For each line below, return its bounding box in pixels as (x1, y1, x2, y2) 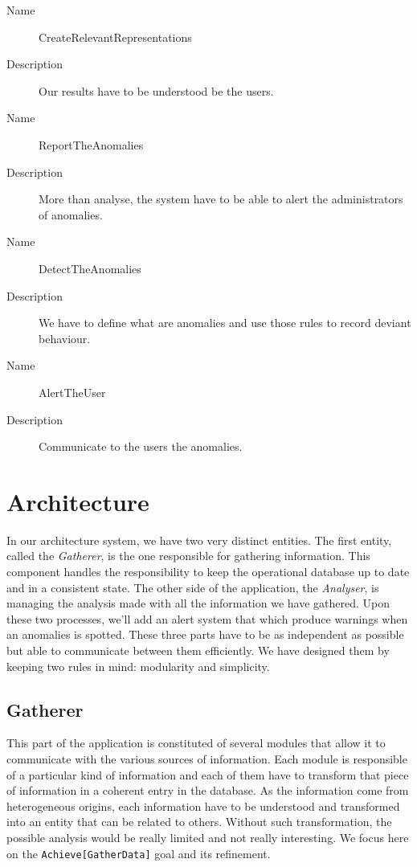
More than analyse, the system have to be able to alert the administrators (39, 190, 403, 207)
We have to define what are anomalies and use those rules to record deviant (39, 314, 411, 331)
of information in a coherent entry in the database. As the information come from (6, 782, 409, 799)
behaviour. (39, 329, 91, 346)
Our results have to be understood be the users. (39, 82, 274, 99)
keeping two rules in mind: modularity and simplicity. (6, 657, 270, 674)
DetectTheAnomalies (39, 260, 141, 276)
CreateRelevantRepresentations (39, 28, 192, 45)
